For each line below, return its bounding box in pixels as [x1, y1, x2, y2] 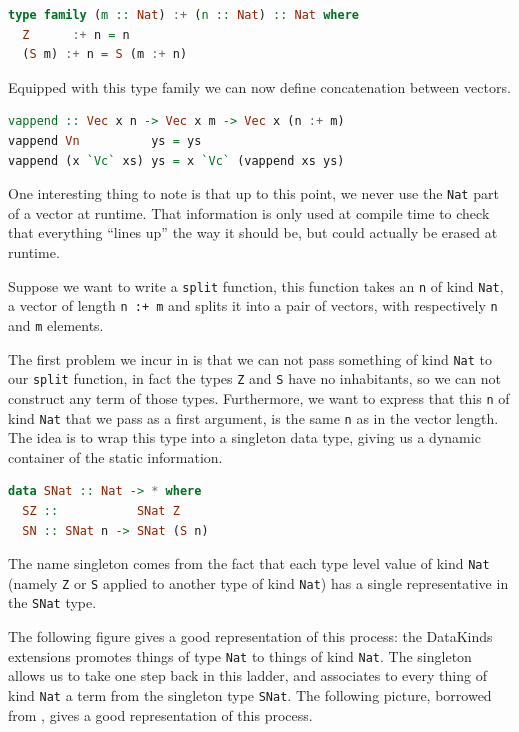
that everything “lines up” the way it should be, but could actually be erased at [8, 222, 498, 243]
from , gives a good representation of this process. [8, 704, 313, 725]
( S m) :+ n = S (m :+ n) [22, 47, 188, 62]
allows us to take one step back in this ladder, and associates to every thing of [8, 665, 487, 686]
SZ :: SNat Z [22, 503, 180, 518]
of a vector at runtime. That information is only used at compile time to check [8, 202, 490, 223]
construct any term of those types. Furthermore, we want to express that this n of [8, 387, 510, 408]
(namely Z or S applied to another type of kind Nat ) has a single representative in [8, 572, 509, 593]
